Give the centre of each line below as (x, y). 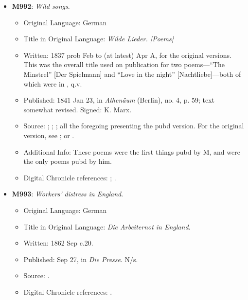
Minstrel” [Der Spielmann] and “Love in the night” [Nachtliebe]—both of (132, 74)
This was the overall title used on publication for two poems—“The (124, 64)
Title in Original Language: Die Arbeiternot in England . (107, 226)
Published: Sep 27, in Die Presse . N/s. (81, 259)
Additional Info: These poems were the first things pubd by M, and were (132, 151)
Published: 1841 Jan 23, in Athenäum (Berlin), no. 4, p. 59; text (119, 100)
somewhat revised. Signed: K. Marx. (78, 109)
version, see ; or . (49, 135)
